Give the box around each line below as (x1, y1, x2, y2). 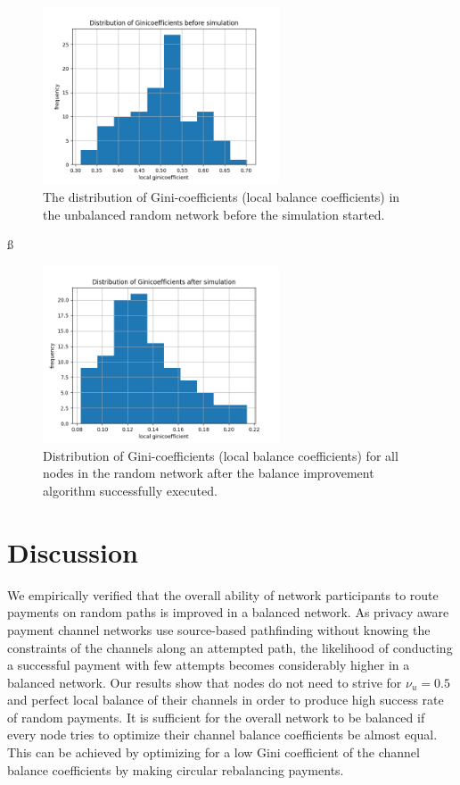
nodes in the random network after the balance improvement (43, 463, 374, 482)
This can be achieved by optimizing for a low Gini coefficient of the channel (7, 743, 420, 762)
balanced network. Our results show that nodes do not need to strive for (7, 672, 402, 691)
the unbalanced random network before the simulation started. (43, 205, 385, 223)
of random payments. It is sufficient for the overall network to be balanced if (7, 707, 425, 726)
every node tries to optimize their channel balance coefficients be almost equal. (7, 725, 438, 744)
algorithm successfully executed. (43, 481, 218, 499)
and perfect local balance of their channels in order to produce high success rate (7, 690, 444, 709)
